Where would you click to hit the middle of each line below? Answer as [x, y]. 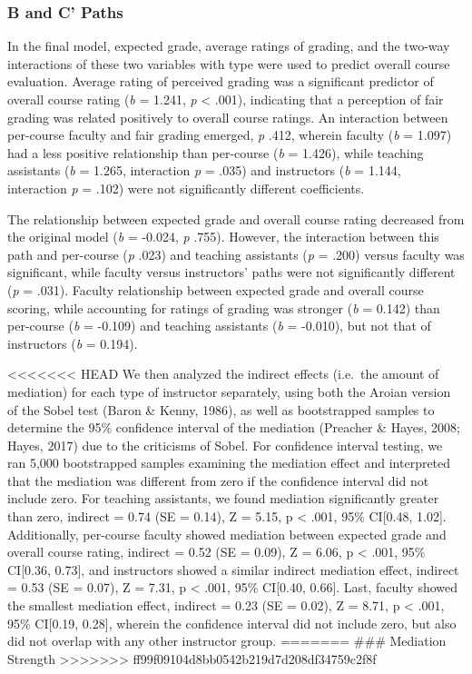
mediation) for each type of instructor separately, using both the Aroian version [229, 391]
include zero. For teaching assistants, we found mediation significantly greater [223, 498]
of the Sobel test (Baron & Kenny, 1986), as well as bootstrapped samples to [221, 409]
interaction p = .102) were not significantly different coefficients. [186, 188]
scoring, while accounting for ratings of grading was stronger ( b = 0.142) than [224, 307]
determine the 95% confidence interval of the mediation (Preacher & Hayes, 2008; [234, 427]
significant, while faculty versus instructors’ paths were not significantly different [231, 272]
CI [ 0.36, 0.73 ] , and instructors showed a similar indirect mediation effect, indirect [233, 569]
